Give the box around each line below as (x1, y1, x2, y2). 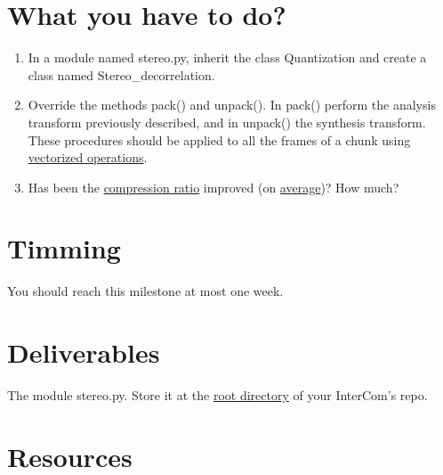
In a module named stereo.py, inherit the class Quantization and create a (28, 48, 427, 67)
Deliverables (7, 334, 160, 371)
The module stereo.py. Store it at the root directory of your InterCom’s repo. (7, 386, 428, 405)
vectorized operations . (28, 148, 148, 167)
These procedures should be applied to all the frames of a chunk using (28, 130, 411, 149)
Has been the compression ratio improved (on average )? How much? (28, 177, 399, 196)
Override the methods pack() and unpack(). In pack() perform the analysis (28, 95, 436, 114)
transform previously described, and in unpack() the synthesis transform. (28, 112, 426, 131)
